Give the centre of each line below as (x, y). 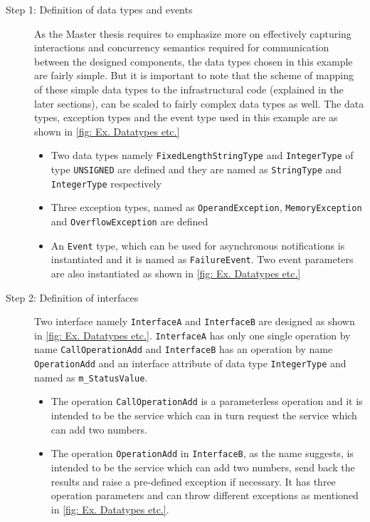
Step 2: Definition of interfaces (72, 297)
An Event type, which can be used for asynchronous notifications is (198, 245)
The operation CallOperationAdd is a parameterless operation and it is (207, 401)
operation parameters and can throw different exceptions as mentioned (205, 495)
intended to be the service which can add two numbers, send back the (203, 467)
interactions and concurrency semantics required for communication (182, 47)
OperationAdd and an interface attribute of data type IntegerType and (190, 363)
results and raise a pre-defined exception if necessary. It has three (193, 481)
